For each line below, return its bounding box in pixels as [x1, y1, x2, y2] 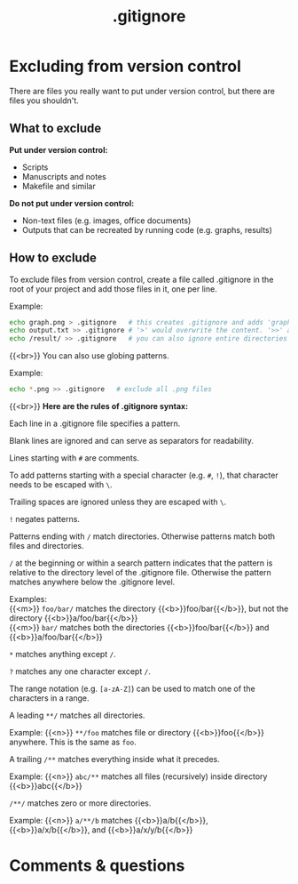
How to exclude [9, 251, 98, 266]
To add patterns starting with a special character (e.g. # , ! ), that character [9, 470, 278, 481]
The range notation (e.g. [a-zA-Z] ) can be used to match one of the [9, 683, 255, 695]
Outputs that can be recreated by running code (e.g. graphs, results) [21, 224, 273, 235]
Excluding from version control [9, 56, 242, 76]
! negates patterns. [9, 514, 80, 525]
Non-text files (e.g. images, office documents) [21, 215, 192, 226]
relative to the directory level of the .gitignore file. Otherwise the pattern [9, 567, 272, 578]
